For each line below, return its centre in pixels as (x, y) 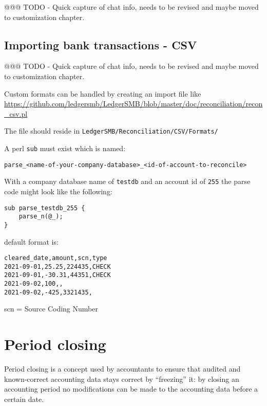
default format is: (31, 241)
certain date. (24, 399)
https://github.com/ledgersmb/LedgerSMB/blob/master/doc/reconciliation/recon (133, 104)
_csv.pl (16, 113)
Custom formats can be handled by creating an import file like (103, 93)
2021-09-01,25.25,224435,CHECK (58, 266)
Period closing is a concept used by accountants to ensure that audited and (122, 369)
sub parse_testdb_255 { (45, 208)
